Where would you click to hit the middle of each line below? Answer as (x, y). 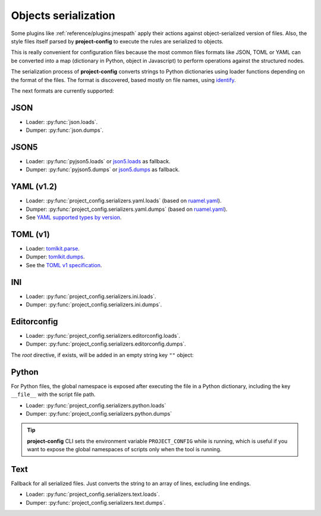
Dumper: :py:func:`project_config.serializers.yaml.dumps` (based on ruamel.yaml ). (127, 209)
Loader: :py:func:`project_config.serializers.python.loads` (96, 405)
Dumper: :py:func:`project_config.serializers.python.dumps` (99, 413)
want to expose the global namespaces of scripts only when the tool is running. (124, 449)
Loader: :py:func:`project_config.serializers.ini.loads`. (91, 296)
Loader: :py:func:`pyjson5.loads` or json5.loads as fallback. (98, 162)
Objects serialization (63, 15)
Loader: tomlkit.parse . (53, 249)
